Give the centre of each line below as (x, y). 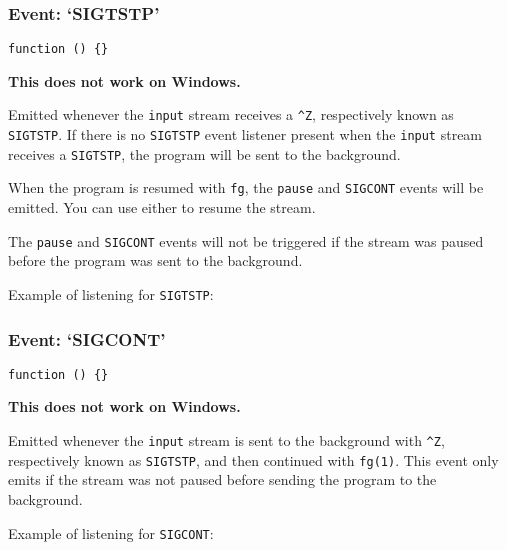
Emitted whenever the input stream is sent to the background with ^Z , (226, 440)
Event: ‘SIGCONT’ (87, 338)
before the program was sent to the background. (155, 260)
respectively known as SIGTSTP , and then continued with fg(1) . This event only (253, 459)
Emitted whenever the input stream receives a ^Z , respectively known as (231, 114)
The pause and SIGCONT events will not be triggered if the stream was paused (246, 240)
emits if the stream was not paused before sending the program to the (222, 479)
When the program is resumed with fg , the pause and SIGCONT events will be (246, 187)
